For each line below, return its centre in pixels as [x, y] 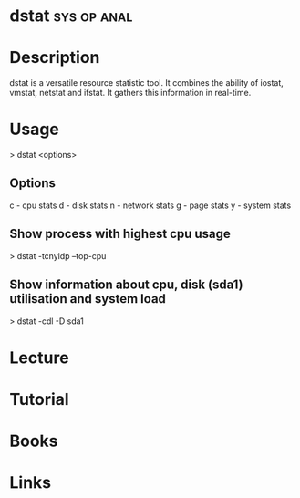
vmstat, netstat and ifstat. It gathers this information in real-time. [130, 93]
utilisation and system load [88, 299]
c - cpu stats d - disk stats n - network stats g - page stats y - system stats [150, 205]
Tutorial [40, 399]
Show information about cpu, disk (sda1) [126, 285]
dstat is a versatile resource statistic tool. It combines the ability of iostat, [147, 83]
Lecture [40, 358]
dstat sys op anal [71, 16]
